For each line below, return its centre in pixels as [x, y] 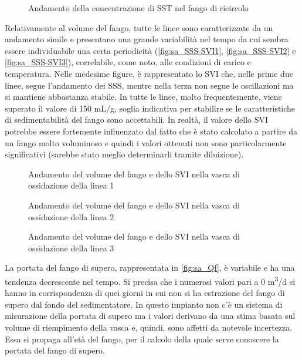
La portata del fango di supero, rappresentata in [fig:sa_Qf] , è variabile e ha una [150, 268]
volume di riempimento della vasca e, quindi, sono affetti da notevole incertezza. [149, 327]
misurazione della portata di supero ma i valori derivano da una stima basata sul [150, 316]
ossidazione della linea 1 [71, 185]
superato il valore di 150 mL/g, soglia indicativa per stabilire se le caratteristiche [150, 108]
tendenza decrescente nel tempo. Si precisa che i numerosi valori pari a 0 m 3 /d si [150, 280]
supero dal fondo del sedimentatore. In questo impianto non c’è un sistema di [144, 304]
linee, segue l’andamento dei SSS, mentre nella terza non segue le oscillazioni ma [149, 85]
